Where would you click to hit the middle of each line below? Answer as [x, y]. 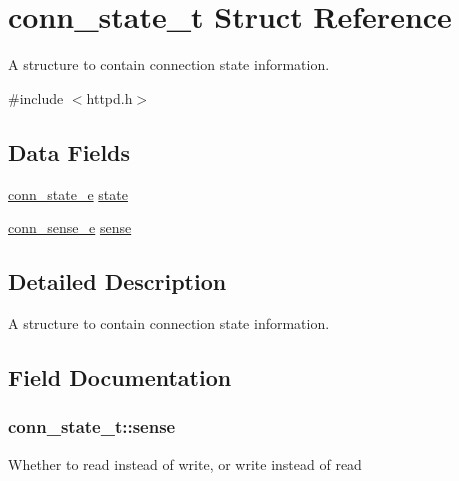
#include [36, 97]
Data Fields [69, 151]
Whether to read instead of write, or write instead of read [185, 463]
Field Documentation [120, 376]
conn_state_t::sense [92, 426]
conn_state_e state [68, 193]
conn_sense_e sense [70, 227]
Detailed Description [117, 281]
